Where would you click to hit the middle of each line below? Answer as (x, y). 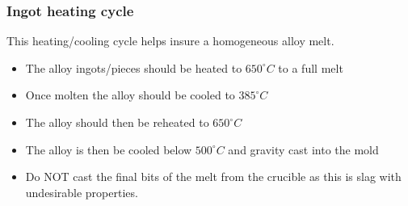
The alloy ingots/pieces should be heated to (134, 67)
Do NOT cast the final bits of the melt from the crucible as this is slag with (213, 177)
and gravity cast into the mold (303, 149)
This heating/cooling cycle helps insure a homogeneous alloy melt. (170, 41)
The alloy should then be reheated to (117, 122)
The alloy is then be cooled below (109, 149)
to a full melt (311, 67)
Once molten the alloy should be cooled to (130, 95)
